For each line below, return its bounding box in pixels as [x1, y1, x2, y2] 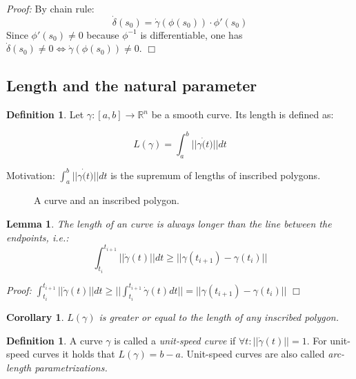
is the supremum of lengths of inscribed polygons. [110, 167, 321, 182]
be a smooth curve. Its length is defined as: [151, 107, 334, 122]
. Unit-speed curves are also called [180, 346, 325, 361]
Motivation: [6, 167, 55, 182]
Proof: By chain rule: [6, 1, 95, 15]
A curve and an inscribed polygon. [34, 193, 179, 207]
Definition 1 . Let [6, 107, 84, 122]
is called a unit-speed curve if [114, 333, 236, 347]
